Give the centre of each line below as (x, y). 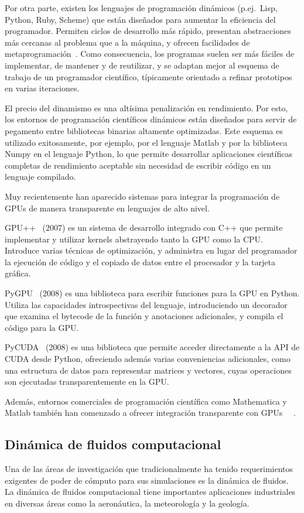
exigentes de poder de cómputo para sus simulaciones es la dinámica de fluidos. (147, 480)
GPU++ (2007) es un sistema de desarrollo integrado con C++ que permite (144, 228)
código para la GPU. (42, 327)
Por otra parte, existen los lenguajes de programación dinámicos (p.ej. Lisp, (141, 8)
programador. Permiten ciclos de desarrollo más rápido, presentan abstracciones (148, 31)
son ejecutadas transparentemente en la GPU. (87, 382)
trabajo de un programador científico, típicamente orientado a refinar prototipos (148, 76)
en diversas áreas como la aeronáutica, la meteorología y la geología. (127, 503)
